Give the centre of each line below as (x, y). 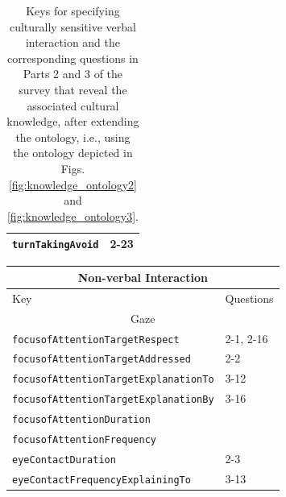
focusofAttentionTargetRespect (96, 340)
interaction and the (73, 42)
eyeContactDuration (64, 460)
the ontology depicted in (73, 153)
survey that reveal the (73, 89)
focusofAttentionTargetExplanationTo (113, 380)
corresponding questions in (73, 58)
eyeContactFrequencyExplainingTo (102, 480)
